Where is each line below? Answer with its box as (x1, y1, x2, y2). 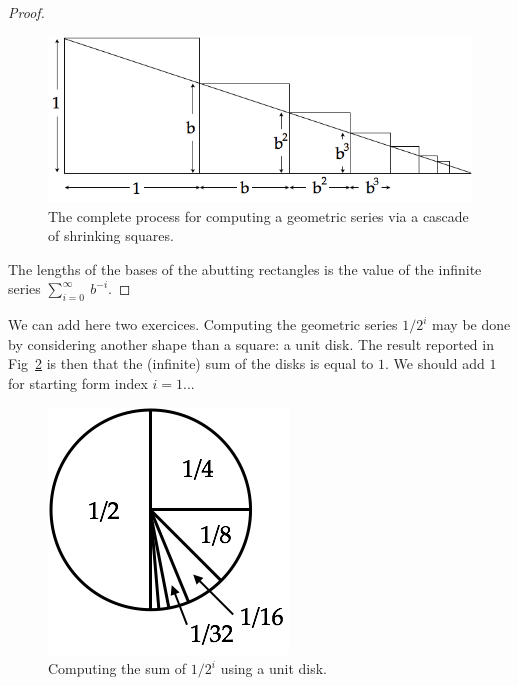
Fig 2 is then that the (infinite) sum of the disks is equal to (8, 353, 374, 374)
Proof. (8, 2, 45, 22)
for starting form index (8, 372, 148, 393)
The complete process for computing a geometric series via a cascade (48, 205, 469, 226)
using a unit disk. (220, 658, 327, 679)
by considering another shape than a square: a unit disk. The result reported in (8, 333, 494, 354)
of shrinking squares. (48, 225, 174, 246)
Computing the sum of (48, 658, 187, 679)
